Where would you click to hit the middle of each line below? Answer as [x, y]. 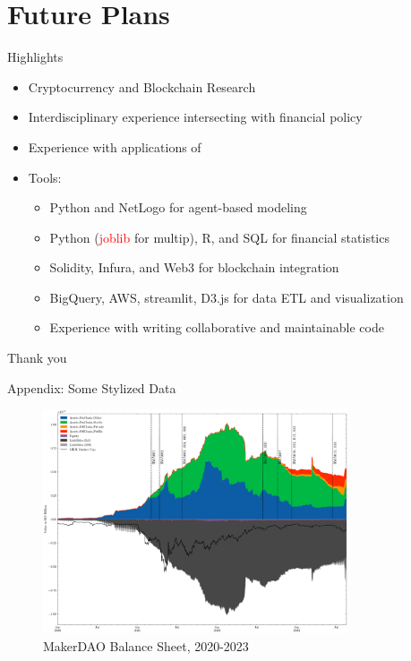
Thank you [37, 358]
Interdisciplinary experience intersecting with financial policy [195, 117]
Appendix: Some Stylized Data [92, 387]
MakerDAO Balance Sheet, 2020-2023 [146, 645]
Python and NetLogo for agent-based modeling [178, 207]
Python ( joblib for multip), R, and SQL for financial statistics [219, 237]
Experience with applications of [115, 146]
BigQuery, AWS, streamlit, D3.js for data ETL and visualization [227, 297]
